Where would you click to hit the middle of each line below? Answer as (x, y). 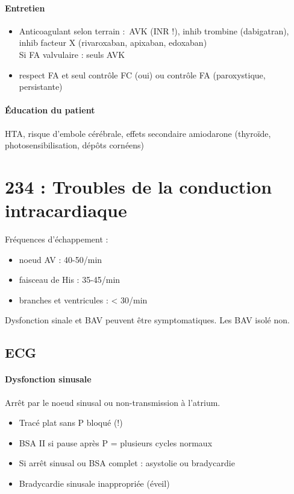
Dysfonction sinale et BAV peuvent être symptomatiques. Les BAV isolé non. (147, 320)
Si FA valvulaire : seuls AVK (72, 54)
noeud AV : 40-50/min (61, 259)
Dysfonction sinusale (48, 379)
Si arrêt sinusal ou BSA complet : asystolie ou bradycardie (127, 463)
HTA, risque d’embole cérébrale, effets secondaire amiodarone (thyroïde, (138, 133)
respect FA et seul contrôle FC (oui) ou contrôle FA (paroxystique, (142, 74)
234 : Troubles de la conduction (139, 186)
